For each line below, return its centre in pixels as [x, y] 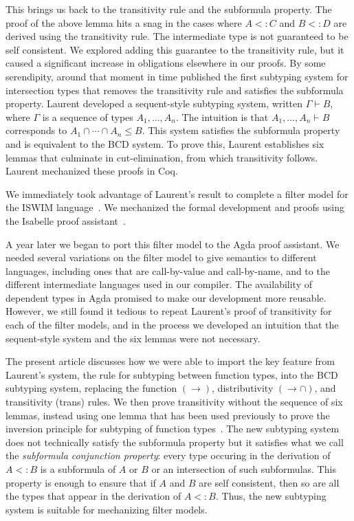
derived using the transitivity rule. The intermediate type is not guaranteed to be [177, 36]
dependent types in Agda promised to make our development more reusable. [166, 297]
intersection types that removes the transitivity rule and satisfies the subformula [175, 90]
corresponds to [36, 130]
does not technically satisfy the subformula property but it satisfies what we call [175, 442]
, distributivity [243, 388]
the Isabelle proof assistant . [66, 220]
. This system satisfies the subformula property [241, 130]
